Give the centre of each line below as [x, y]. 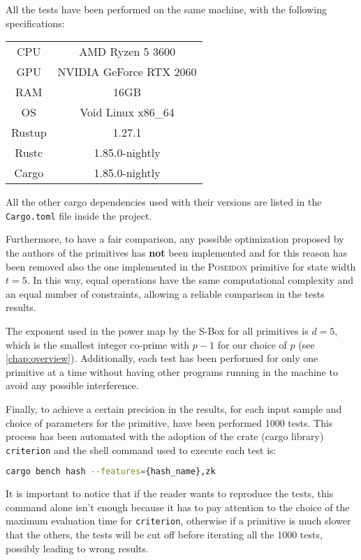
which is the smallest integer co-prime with [98, 344]
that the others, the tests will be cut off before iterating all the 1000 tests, [164, 535]
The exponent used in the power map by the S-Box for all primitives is [157, 331]
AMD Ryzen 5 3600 [127, 52]
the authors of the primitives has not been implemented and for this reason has [177, 253]
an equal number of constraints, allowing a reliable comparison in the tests [165, 293]
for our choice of [252, 344]
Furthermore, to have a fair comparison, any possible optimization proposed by [175, 239]
